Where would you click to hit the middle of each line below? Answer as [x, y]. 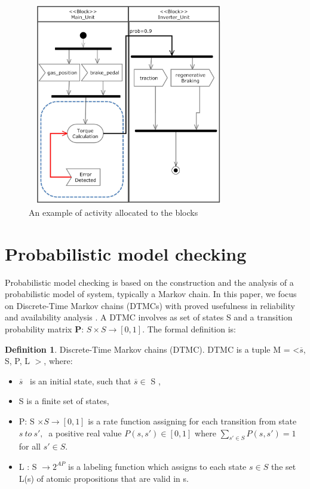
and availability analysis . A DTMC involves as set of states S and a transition [149, 317]
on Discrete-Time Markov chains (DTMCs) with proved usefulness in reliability [150, 305]
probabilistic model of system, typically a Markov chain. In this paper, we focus [151, 294]
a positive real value [85, 433]
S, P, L [18, 361]
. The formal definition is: [189, 329]
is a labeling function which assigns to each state [157, 466]
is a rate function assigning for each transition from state [192, 421]
